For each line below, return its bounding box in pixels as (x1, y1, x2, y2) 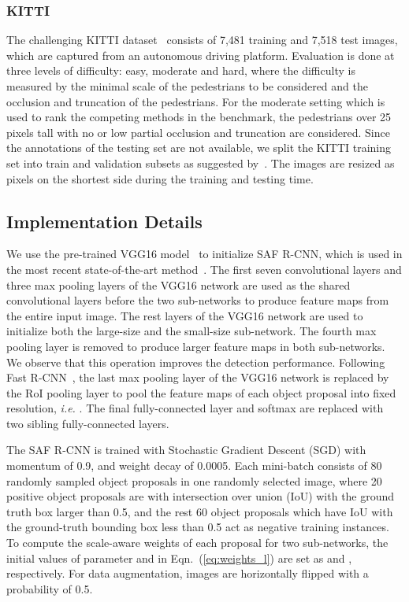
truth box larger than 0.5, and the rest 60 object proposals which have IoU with (6, 503, 393, 519)
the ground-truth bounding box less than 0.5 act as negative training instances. (6, 519, 389, 535)
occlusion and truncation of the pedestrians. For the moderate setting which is (6, 93, 385, 109)
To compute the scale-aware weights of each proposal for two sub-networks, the (6, 534, 389, 551)
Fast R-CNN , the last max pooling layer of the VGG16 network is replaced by (6, 369, 389, 386)
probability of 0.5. (6, 580, 93, 596)
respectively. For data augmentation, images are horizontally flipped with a (6, 565, 369, 582)
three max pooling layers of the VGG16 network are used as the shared (6, 276, 351, 293)
